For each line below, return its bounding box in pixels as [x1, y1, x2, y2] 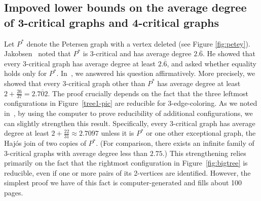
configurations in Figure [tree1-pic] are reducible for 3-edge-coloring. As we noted [4, 98, 257, 108]
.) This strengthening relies [162, 147, 246, 158]
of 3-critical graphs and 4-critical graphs [4, 14, 219, 30]
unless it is [101, 128, 134, 138]
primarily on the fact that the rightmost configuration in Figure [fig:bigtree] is [4, 157, 248, 168]
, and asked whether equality [167, 58, 256, 68]
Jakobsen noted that [4, 48, 71, 59]
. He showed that [203, 48, 255, 59]
